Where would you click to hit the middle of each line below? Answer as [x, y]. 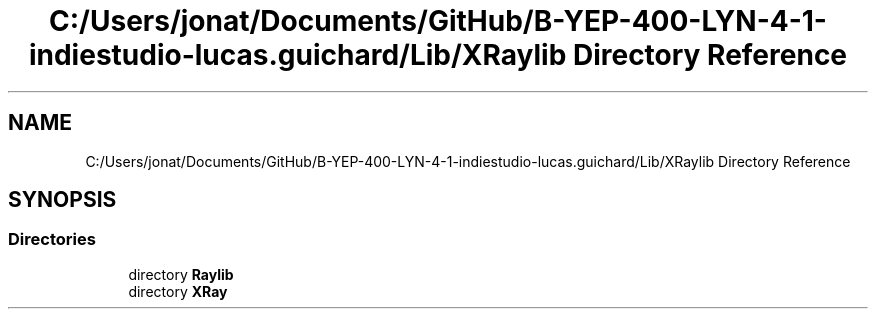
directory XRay [178, 291]
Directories [52, 239]
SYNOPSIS [62, 200]
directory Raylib [181, 274]
